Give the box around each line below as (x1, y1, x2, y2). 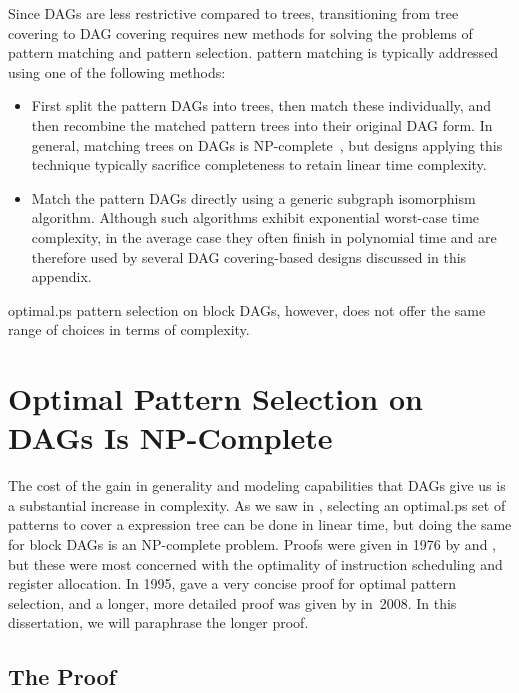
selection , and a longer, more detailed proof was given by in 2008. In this (8, 592, 457, 613)
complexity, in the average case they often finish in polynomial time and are (31, 226, 497, 247)
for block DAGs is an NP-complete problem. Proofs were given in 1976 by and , (8, 534, 496, 554)
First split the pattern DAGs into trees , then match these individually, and (31, 95, 491, 116)
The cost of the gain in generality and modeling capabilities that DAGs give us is (8, 475, 506, 496)
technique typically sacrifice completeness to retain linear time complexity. (31, 154, 487, 175)
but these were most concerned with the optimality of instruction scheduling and (8, 553, 503, 574)
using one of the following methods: (8, 61, 226, 82)
